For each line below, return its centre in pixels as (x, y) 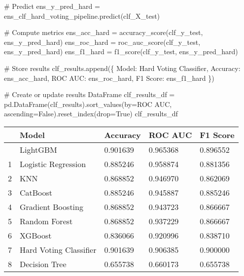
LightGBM (38, 149)
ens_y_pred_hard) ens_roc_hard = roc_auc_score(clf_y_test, (102, 42)
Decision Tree (43, 264)
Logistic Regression (53, 164)
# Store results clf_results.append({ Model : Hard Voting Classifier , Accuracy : (122, 68)
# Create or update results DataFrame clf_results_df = (89, 94)
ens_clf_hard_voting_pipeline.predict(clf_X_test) (82, 16)
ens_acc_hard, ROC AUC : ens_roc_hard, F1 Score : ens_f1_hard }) (109, 78)
